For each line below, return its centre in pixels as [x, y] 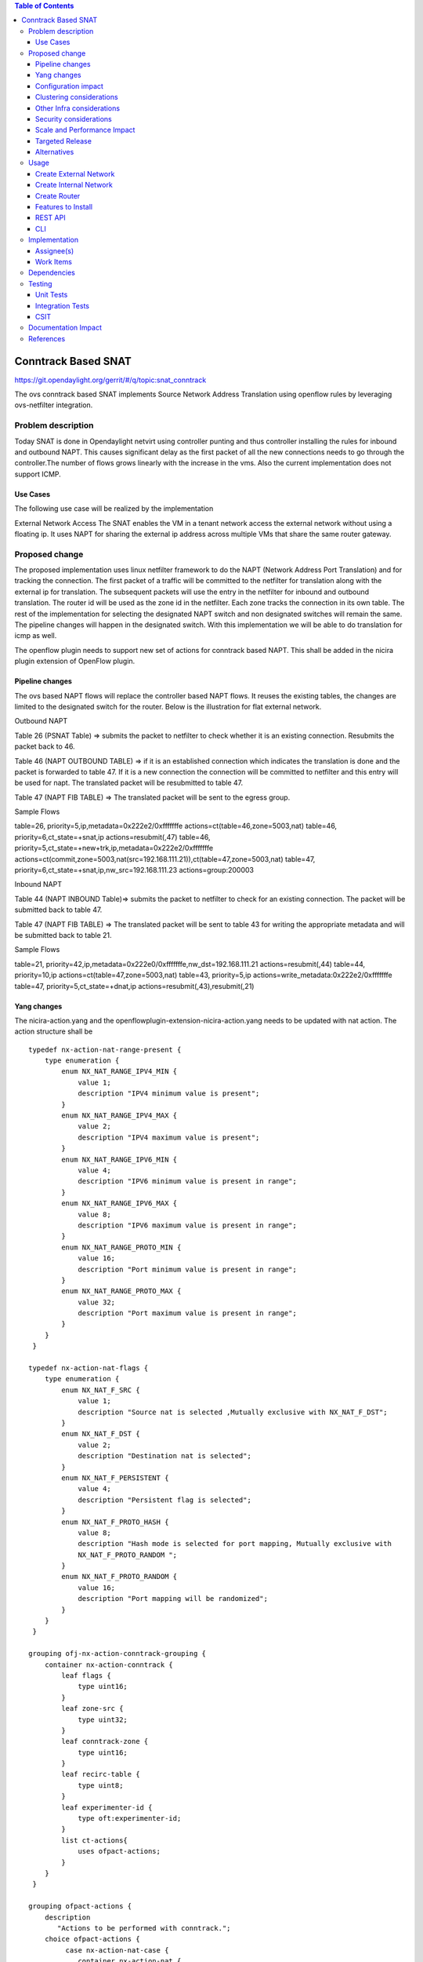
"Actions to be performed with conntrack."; [144, 1928]
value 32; [97, 1302]
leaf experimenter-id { [107, 1807]
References [47, 338]
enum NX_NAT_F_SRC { [101, 1390]
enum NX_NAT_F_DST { [101, 1434]
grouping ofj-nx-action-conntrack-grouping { [117, 1654]
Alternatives [55, 152]
